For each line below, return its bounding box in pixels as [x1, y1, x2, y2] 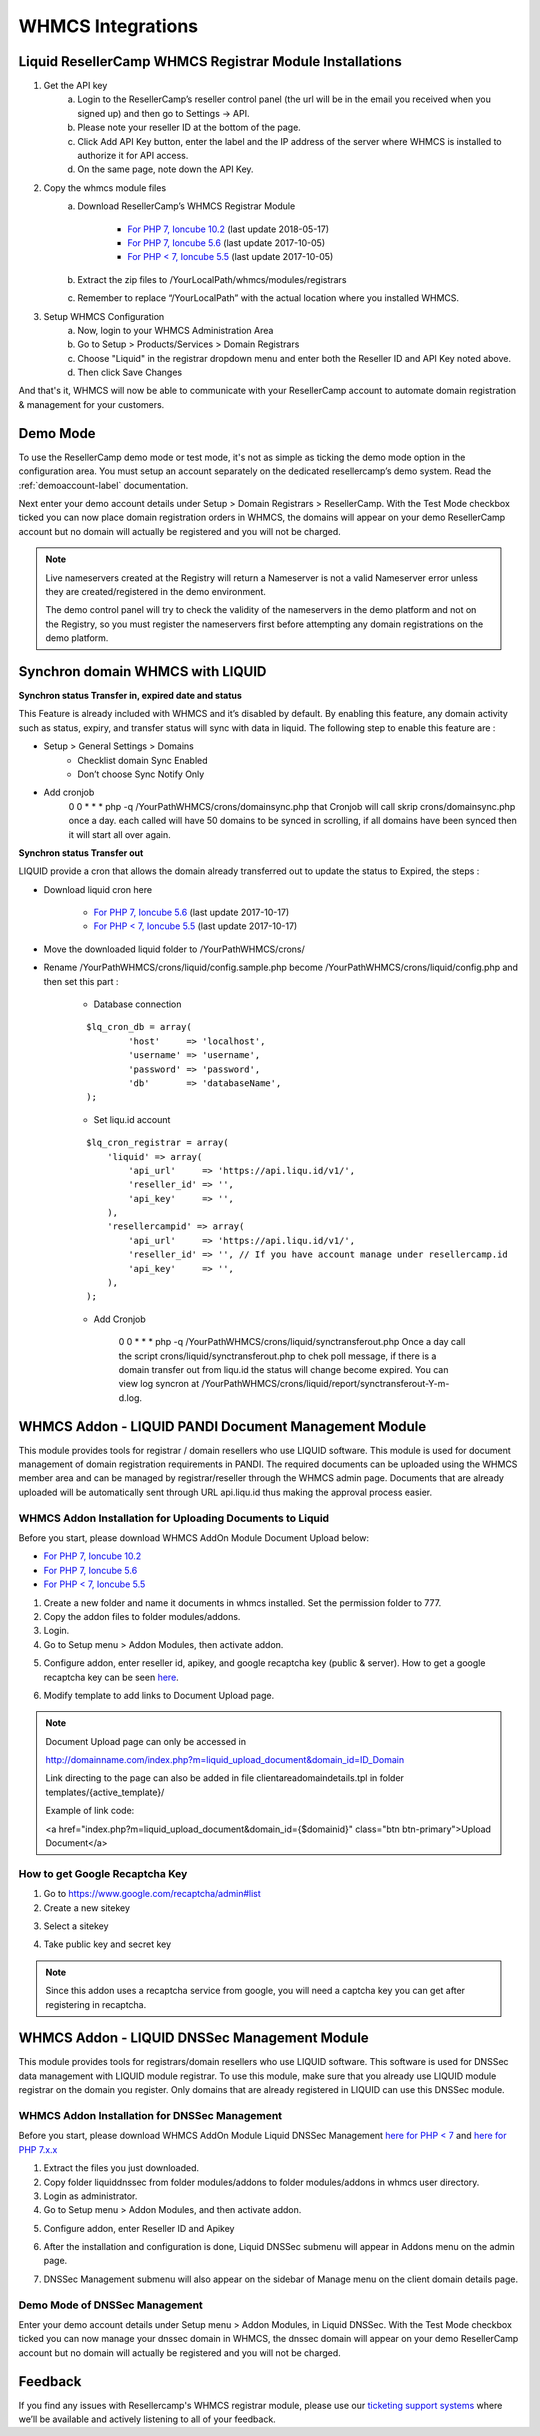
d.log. [118, 1391, 143, 1404]
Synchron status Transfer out [18, 846, 144, 859]
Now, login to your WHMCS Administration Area [77, 324, 274, 336]
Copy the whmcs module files [43, 181, 167, 194]
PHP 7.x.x [18, 2143, 58, 2155]
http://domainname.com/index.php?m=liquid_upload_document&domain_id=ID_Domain [45, 1754, 405, 1766]
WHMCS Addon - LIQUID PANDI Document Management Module [18, 1418, 427, 1435]
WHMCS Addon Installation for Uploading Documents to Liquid [18, 1511, 330, 1525]
